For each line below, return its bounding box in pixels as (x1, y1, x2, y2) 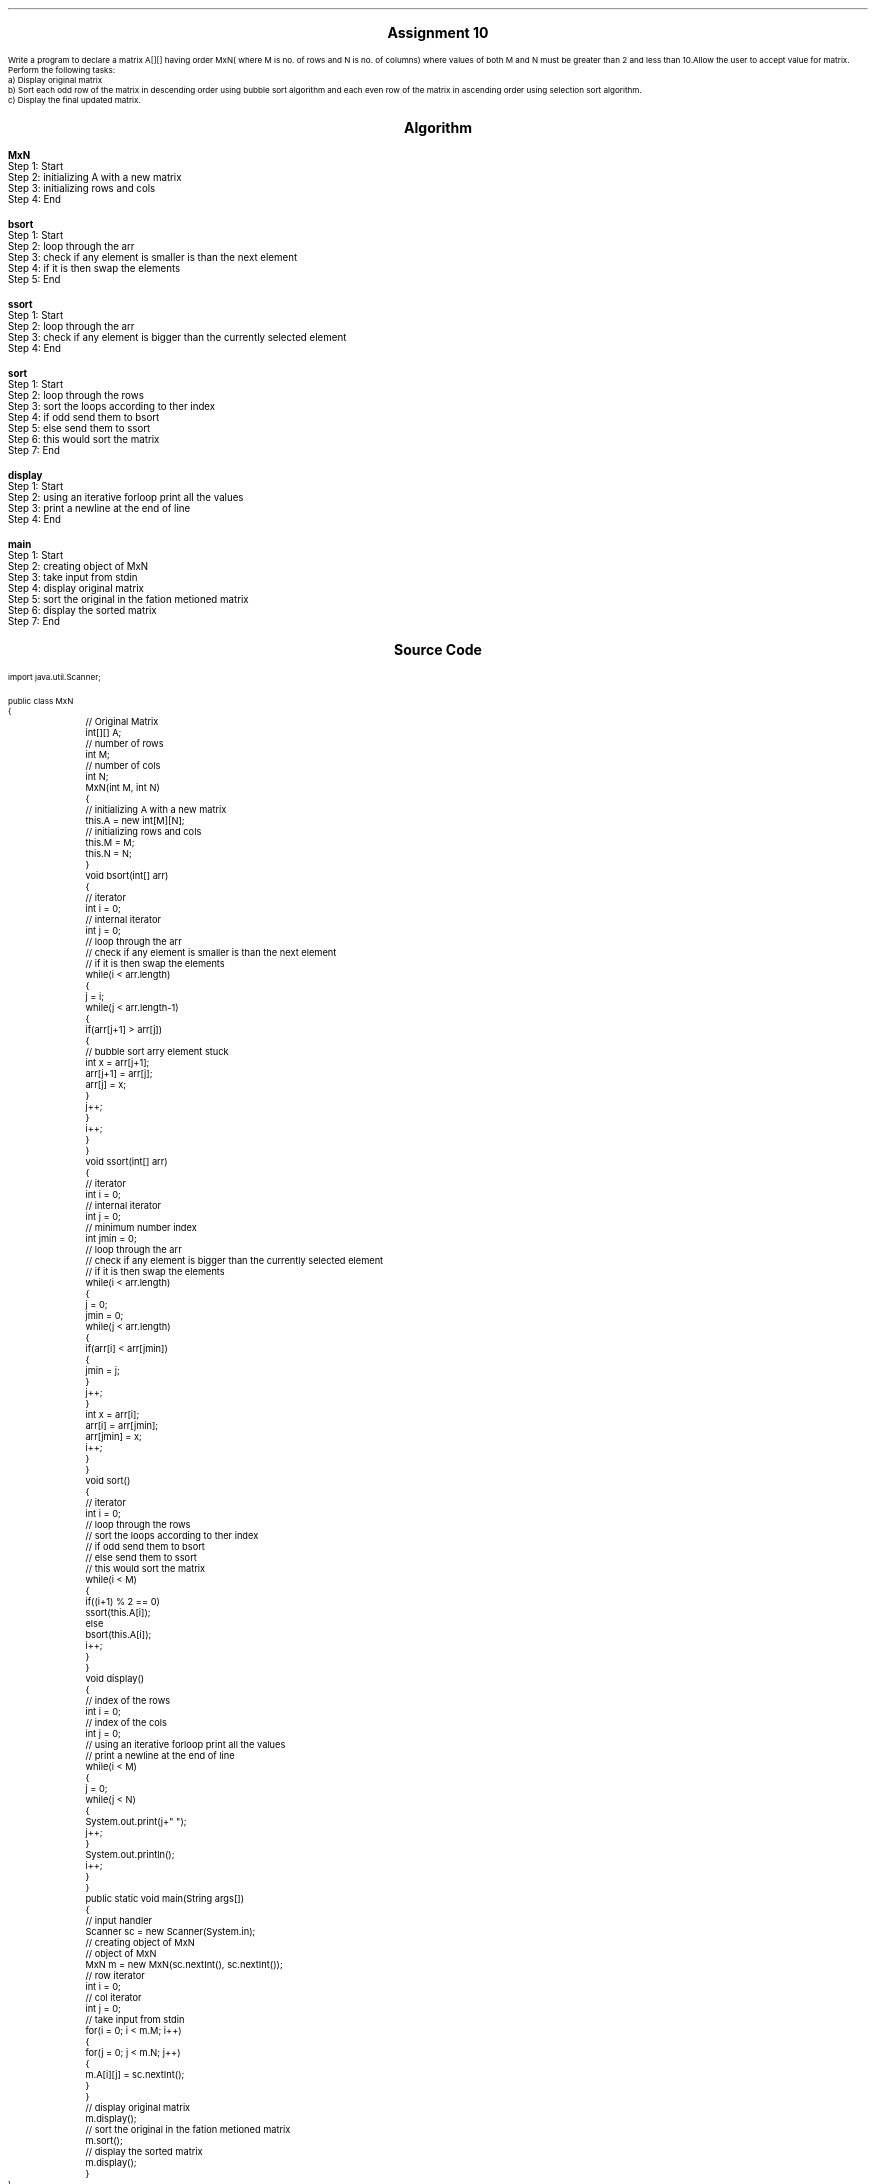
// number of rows (85, 738, 164, 749)
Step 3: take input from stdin (8, 572, 138, 583)
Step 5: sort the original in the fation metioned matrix (8, 594, 249, 605)
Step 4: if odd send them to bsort (8, 412, 160, 423)
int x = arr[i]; (85, 1409, 140, 1420)
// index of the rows (85, 1695, 171, 1706)
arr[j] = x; (85, 1079, 127, 1090)
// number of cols (85, 760, 161, 771)
